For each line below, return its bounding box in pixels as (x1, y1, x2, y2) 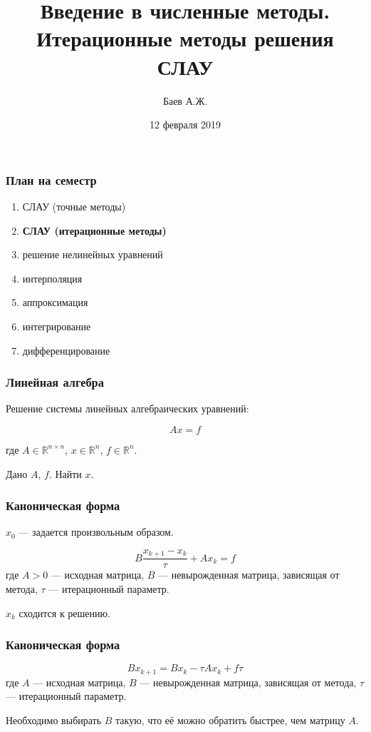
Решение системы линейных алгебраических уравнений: (6, 401, 249, 416)
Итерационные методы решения (36, 24, 334, 53)
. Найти (48, 466, 82, 481)
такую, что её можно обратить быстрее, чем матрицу (115, 713, 345, 728)
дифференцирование (22, 342, 110, 357)
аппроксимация (22, 295, 88, 310)
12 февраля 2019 (150, 117, 221, 132)
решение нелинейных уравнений (22, 247, 163, 262)
